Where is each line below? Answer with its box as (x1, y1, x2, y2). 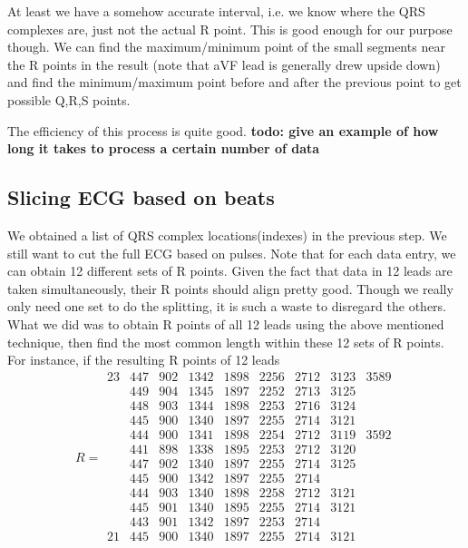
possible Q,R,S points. (7, 90, 131, 109)
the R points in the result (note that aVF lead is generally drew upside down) (7, 54, 441, 73)
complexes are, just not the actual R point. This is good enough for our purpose (7, 19, 453, 38)
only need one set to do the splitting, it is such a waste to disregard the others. (7, 297, 447, 316)
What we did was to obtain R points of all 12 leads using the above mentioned (7, 314, 444, 333)
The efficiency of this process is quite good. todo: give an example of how (7, 121, 439, 140)
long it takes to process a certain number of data (7, 139, 320, 158)
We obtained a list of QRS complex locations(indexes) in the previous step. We (7, 225, 447, 244)
